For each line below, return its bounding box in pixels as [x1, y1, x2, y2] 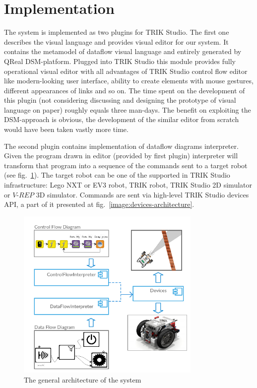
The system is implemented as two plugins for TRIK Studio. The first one [4, 27, 229, 37]
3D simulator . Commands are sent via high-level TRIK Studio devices [36, 189, 249, 199]
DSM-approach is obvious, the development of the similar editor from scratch [4, 114, 239, 125]
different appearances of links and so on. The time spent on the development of [4, 85, 245, 95]
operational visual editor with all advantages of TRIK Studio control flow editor [4, 65, 248, 76]
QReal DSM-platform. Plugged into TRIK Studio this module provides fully [4, 56, 236, 66]
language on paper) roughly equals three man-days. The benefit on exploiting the [4, 104, 251, 115]
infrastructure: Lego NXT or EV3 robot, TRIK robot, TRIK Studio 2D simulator [4, 180, 252, 190]
